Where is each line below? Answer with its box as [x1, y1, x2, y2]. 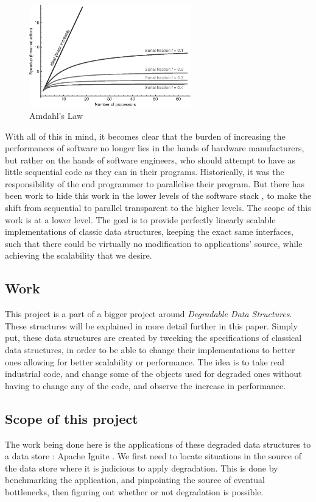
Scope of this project [5, 409, 138, 428]
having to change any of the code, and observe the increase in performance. [5, 379, 286, 392]
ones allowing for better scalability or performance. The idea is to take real [5, 355, 284, 368]
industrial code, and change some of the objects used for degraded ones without [5, 367, 302, 380]
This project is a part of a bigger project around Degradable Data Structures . [5, 307, 292, 320]
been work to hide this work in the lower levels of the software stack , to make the [5, 189, 312, 202]
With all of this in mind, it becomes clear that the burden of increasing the [5, 129, 286, 142]
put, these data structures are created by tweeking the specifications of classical [5, 331, 302, 344]
